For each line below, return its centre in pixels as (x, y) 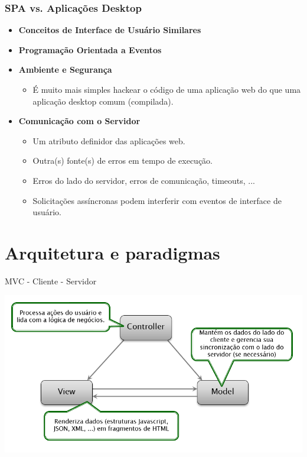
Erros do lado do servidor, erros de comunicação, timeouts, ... (144, 180)
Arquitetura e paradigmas (112, 252)
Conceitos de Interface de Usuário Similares (110, 30)
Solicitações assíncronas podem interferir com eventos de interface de (157, 200)
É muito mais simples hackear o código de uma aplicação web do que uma (167, 89)
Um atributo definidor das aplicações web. (109, 140)
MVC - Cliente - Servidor (51, 281)
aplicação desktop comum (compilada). (103, 101)
